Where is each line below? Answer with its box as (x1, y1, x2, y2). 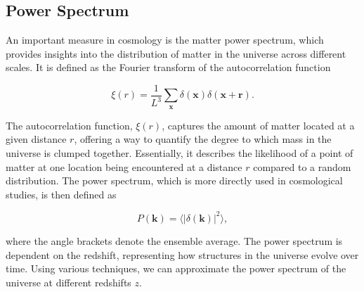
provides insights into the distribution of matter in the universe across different (6, 46, 346, 61)
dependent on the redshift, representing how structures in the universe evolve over (6, 247, 359, 262)
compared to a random (253, 159, 351, 174)
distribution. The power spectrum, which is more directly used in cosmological (6, 173, 343, 188)
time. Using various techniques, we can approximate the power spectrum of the (6, 261, 346, 276)
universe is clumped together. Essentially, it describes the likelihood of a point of (6, 146, 353, 160)
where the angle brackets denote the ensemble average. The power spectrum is (6, 233, 343, 248)
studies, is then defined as (6, 186, 117, 201)
